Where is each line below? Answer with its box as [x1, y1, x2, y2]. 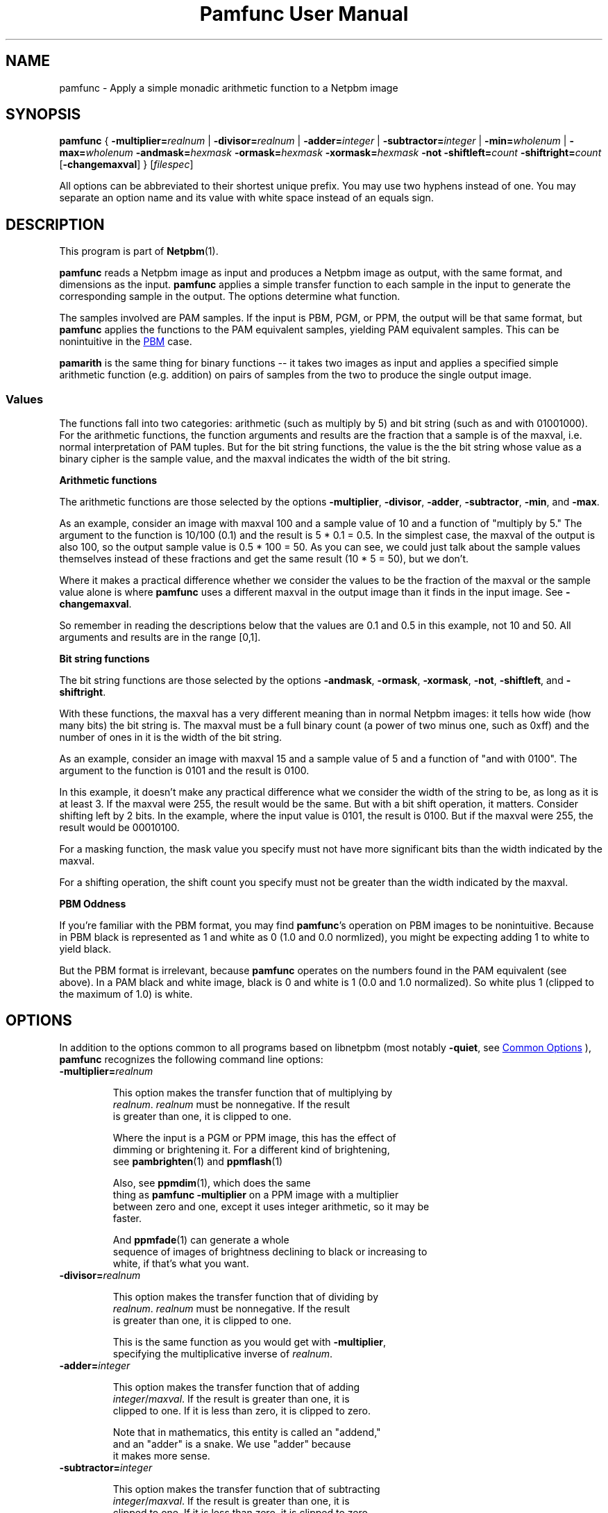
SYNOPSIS [6, 106, 81, 124]
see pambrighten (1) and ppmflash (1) [112, 1155, 283, 1167]
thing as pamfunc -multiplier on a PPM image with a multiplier [112, 1188, 399, 1201]
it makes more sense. [112, 1449, 210, 1462]
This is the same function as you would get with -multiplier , [112, 1335, 386, 1348]
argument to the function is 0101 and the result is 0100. [59, 764, 310, 777]
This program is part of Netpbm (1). [59, 245, 219, 258]
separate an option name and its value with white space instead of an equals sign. [59, 192, 434, 204]
